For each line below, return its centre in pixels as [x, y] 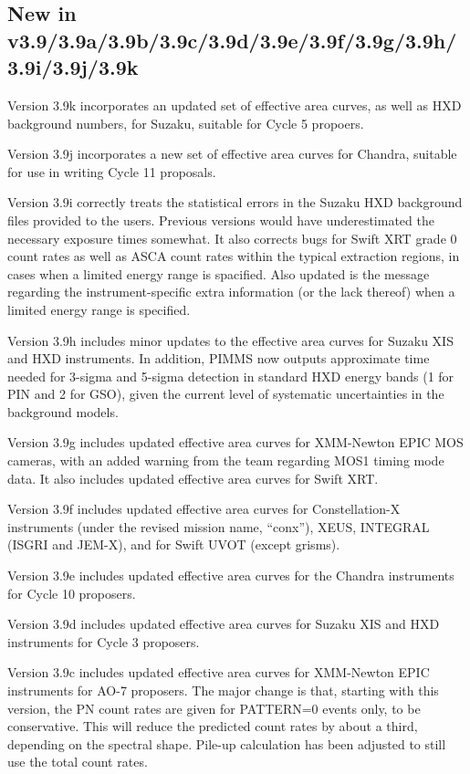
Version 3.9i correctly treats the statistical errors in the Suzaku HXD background [235, 202]
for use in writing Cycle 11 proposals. [112, 171]
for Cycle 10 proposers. [72, 593]
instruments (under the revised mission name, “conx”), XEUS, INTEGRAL [219, 526]
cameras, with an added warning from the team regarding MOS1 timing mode [226, 460]
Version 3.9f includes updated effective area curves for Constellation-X [204, 509]
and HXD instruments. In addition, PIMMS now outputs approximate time [219, 358]
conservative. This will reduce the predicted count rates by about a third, [213, 726]
